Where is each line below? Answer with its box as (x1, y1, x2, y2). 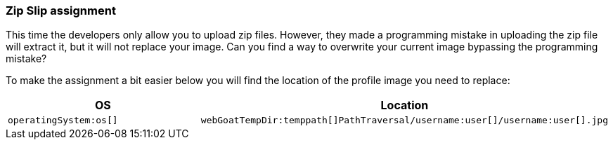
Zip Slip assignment (6, 4, 116, 18)
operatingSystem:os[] (8, 115, 118, 126)
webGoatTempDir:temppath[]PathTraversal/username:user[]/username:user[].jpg (200, 115, 608, 126)
